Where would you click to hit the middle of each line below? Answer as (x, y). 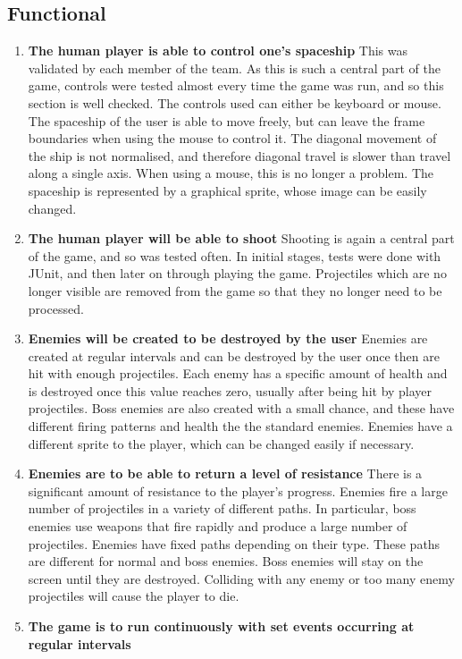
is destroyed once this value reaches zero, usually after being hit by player (230, 390)
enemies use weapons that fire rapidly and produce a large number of (218, 526)
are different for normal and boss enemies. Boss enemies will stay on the (226, 561)
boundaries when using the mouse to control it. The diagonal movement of (232, 138)
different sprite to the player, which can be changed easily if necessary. (221, 443)
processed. (56, 308)
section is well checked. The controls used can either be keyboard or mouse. (235, 102)
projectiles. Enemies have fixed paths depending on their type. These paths (234, 543)
